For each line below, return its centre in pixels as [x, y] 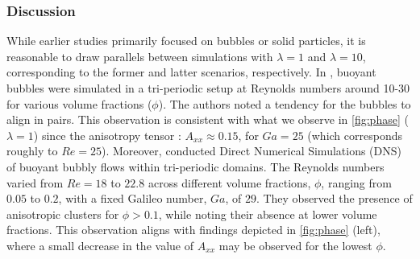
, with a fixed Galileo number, [133, 198]
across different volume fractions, [229, 182]
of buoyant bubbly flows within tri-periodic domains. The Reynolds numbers [195, 166]
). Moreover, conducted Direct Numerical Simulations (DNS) [251, 151]
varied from [35, 182]
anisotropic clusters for [63, 214]
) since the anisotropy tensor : [107, 135]
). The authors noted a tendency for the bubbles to [285, 103]
